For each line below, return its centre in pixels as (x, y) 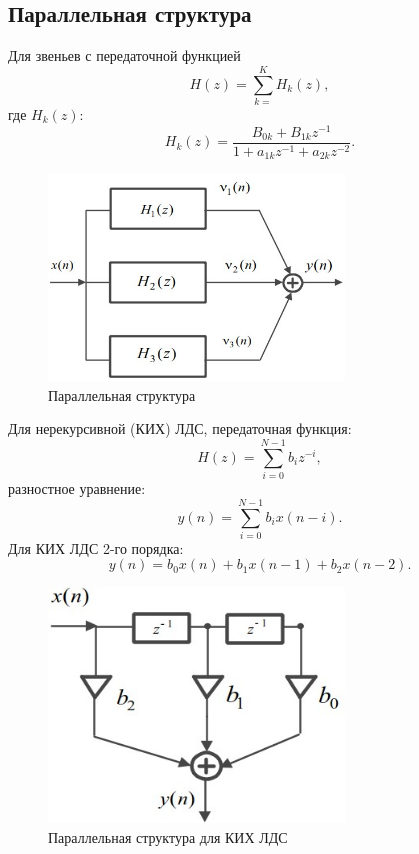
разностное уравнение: (77, 488)
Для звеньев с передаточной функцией (124, 55)
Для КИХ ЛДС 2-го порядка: (96, 547)
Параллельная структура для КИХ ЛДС (168, 836)
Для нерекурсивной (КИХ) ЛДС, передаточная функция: (180, 428)
